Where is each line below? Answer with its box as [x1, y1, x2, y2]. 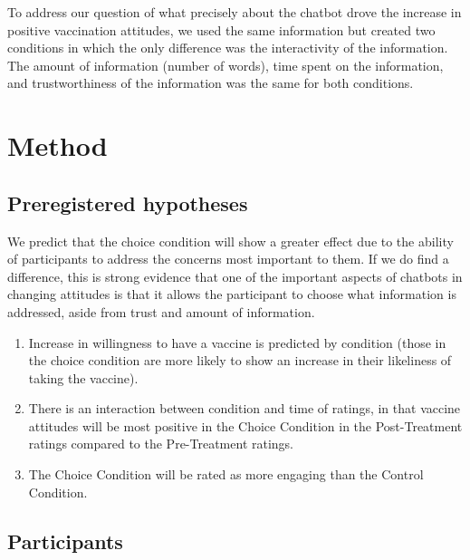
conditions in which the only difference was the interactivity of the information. [7, 38, 448, 57]
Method [7, 127, 108, 164]
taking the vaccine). [28, 368, 139, 387]
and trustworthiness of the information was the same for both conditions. [7, 73, 414, 92]
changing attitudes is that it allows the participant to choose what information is [7, 285, 456, 304]
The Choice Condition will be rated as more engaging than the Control [28, 465, 424, 484]
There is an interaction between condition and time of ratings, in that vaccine [28, 399, 461, 418]
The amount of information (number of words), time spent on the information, [7, 55, 444, 74]
